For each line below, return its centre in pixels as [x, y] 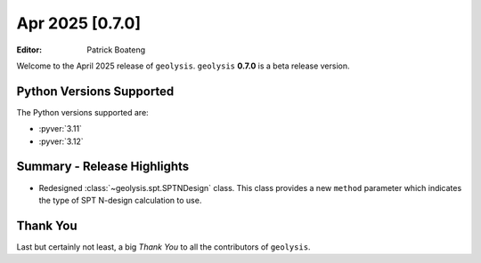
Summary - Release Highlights [103, 167]
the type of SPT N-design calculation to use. [120, 200]
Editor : [29, 50]
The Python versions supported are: [82, 112]
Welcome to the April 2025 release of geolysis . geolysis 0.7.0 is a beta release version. [183, 66]
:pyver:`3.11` [60, 129]
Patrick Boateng [116, 50]
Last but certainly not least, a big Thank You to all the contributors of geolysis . [163, 247]
